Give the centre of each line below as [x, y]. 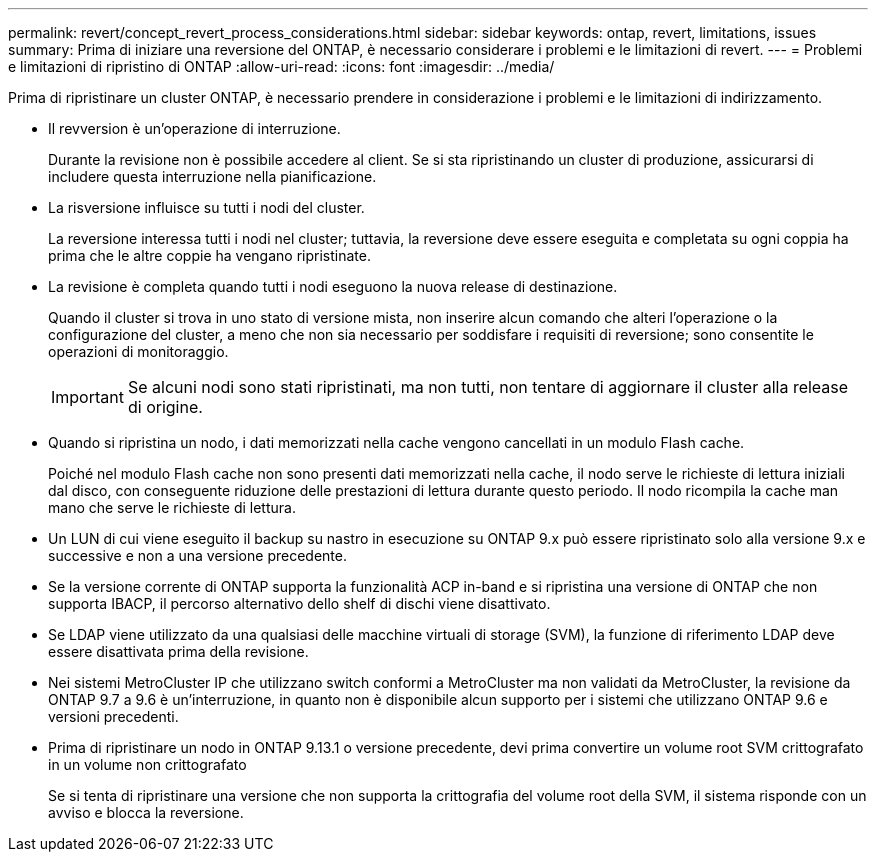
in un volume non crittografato [147, 764]
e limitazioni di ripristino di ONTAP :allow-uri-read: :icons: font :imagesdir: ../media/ [281, 66]
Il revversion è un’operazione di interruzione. [194, 128]
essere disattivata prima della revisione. [178, 651]
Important [87, 397]
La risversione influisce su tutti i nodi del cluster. [206, 207]
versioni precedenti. [113, 716]
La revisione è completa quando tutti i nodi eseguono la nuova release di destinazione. [333, 286]
